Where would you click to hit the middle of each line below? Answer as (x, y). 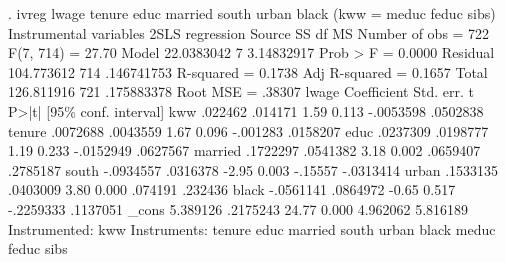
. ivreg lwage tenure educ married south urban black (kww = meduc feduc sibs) (252, 13)
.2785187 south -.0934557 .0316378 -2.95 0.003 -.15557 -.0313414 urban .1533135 (253, 169)
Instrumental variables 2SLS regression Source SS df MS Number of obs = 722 (249, 32)
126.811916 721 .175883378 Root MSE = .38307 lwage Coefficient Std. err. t (241, 91)
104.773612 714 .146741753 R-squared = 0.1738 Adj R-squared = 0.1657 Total (248, 71)
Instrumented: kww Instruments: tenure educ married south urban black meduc (252, 228)
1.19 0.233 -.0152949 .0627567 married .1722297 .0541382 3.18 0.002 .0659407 (244, 150)
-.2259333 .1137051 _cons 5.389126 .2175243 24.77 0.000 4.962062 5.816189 (238, 208)
